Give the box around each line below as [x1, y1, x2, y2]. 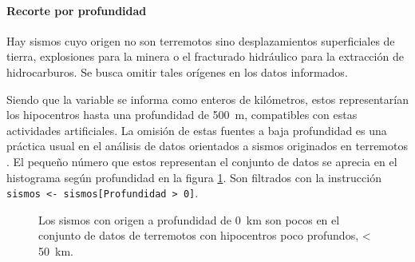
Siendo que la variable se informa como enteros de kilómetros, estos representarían [6, 90, 409, 107]
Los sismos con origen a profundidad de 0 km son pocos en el [38, 211, 340, 228]
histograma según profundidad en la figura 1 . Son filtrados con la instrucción [6, 169, 381, 185]
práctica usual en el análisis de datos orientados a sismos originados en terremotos [6, 137, 408, 154]
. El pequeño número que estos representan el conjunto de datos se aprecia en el [6, 153, 397, 169]
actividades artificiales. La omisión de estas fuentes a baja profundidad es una [6, 121, 387, 138]
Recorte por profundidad [6, 2, 147, 18]
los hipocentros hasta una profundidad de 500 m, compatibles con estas [6, 106, 358, 123]
